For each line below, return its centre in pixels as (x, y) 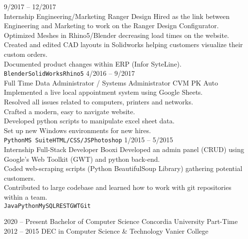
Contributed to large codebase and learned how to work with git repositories (118, 187)
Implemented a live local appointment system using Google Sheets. (103, 92)
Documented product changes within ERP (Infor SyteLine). (93, 63)
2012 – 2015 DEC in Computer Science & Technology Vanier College (106, 230)
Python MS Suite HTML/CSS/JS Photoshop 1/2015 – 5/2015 (89, 140)
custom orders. (26, 54)
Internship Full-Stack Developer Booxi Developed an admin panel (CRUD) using (124, 149)
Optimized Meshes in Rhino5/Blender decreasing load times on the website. (116, 35)
